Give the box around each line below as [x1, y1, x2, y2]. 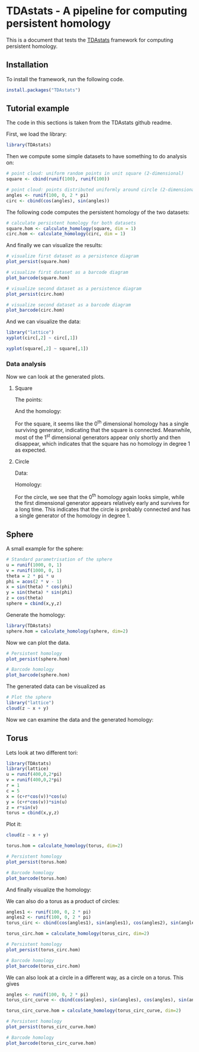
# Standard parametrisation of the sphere [6, 557, 113, 562]
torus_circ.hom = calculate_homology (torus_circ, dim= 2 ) [6, 931, 150, 937]
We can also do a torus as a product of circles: [6, 897, 120, 904]
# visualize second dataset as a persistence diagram [6, 286, 142, 292]
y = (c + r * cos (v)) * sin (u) [6, 799, 68, 805]
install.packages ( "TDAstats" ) [6, 87, 81, 93]
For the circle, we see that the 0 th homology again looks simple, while [14, 492, 185, 500]
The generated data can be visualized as [6, 683, 105, 690]
